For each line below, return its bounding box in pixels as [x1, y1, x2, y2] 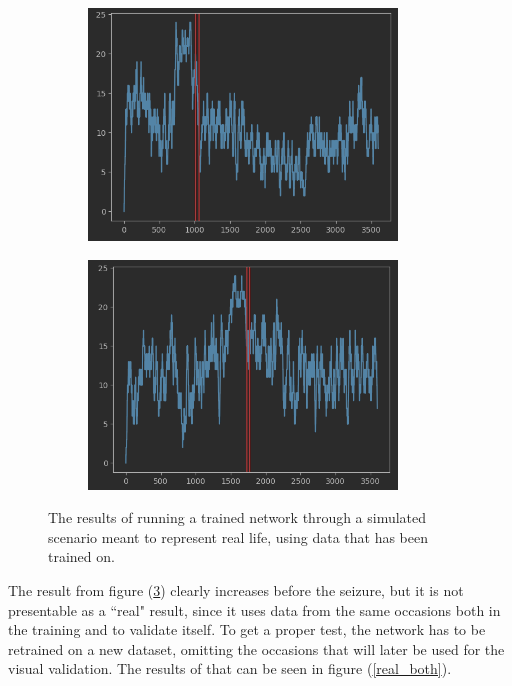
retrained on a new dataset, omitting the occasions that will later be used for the [8, 638, 505, 659]
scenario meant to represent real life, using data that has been [48, 526, 429, 547]
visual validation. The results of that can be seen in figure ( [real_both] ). [8, 658, 452, 679]
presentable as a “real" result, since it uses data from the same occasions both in [8, 599, 501, 620]
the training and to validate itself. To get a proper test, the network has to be [8, 619, 486, 640]
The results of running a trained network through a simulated [48, 507, 427, 528]
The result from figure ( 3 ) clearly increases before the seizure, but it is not [8, 579, 464, 600]
